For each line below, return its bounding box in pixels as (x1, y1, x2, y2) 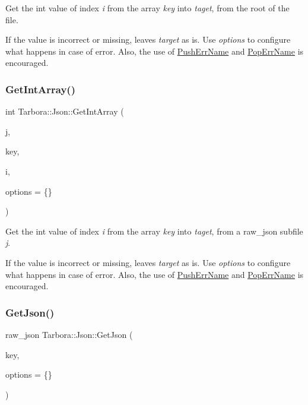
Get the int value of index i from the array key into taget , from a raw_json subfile (5, 224, 303, 237)
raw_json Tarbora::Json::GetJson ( (5, 328, 133, 340)
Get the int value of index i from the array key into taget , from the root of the (5, 2, 290, 14)
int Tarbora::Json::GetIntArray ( (5, 105, 124, 118)
